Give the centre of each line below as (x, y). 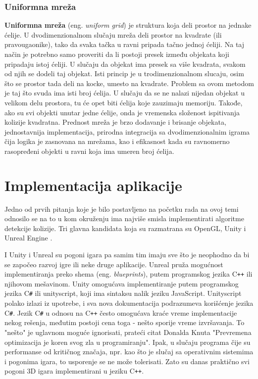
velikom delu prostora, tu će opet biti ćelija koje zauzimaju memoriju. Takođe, (124, 102)
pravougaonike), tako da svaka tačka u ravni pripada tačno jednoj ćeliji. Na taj (125, 44)
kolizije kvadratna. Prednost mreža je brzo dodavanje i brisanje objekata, (115, 122)
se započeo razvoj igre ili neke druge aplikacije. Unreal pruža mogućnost (114, 264)
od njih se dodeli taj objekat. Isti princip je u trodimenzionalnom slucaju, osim (124, 73)
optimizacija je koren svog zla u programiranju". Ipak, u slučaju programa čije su (128, 342)
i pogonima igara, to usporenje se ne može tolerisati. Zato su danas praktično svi (127, 361)
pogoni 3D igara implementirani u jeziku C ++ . (74, 371)
